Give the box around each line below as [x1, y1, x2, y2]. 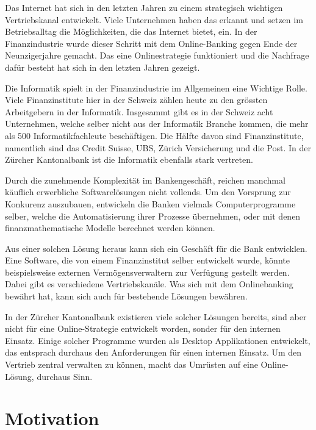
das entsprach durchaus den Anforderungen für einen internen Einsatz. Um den [5, 346, 302, 359]
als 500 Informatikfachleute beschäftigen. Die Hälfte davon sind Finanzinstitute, [5, 129, 304, 142]
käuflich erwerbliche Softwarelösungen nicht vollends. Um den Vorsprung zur [5, 185, 291, 198]
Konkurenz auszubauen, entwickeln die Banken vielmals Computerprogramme [5, 197, 296, 210]
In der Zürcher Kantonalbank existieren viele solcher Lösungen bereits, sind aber [5, 310, 307, 323]
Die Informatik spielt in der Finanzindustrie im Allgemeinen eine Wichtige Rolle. [5, 81, 307, 94]
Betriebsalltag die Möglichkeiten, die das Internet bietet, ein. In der [5, 25, 257, 38]
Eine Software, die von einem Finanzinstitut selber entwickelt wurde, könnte [5, 254, 290, 267]
